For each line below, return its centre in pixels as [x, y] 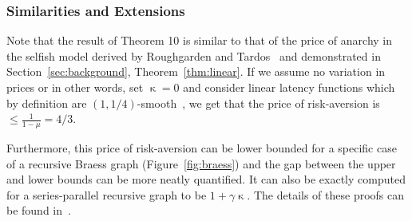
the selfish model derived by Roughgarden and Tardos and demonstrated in [194, 55]
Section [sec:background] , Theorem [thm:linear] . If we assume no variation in [196, 71]
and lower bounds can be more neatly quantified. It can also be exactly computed [206, 179]
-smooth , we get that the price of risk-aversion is [258, 103]
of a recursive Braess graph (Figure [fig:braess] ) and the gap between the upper [201, 163]
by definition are [47, 103]
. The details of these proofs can [326, 194]
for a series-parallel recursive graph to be [107, 194]
